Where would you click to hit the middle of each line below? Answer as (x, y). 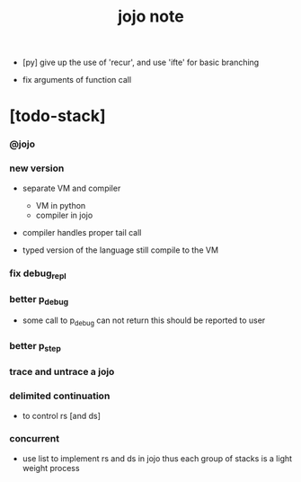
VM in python (61, 205)
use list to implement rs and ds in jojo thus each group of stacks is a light (157, 458)
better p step (35, 347)
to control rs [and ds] (61, 415)
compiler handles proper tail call (82, 232)
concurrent (35, 439)
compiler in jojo (64, 215)
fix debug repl (38, 274)
